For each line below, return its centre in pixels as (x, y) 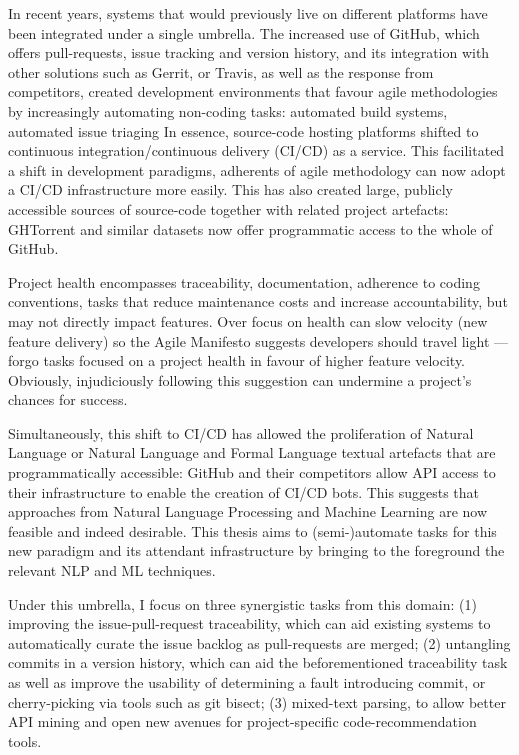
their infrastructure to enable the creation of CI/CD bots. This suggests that (244, 491)
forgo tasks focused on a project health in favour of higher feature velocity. (237, 360)
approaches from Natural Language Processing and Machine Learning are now (248, 511)
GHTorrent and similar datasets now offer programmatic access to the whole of (250, 228)
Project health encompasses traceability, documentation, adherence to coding (244, 281)
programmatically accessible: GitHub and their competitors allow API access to (252, 472)
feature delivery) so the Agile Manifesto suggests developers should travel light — (258, 340)
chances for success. (68, 399)
